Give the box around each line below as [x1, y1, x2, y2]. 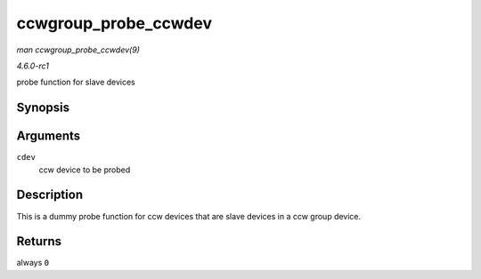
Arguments [16, 129, 81, 144]
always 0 [16, 258, 49, 268]
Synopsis [16, 100, 70, 116]
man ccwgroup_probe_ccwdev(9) [16, 44, 140, 55]
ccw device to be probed [38, 164, 131, 175]
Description [16, 187, 84, 203]
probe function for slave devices [16, 76, 135, 88]
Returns [16, 234, 62, 249]
